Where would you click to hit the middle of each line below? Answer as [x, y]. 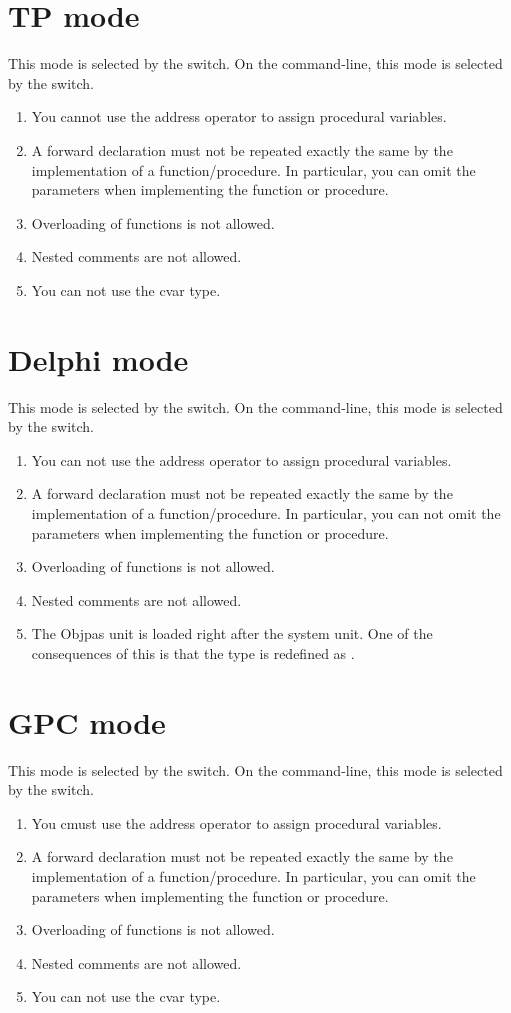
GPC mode [87, 721]
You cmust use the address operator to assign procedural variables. [236, 822]
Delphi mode [98, 358]
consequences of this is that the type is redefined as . [193, 652]
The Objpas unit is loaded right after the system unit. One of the [232, 633]
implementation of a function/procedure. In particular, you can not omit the [266, 512]
